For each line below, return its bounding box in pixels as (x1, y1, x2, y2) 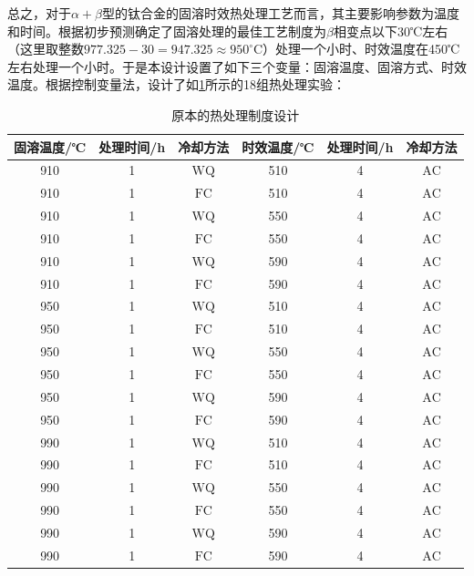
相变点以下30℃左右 (333, 21, 448, 40)
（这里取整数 (7, 39, 84, 58)
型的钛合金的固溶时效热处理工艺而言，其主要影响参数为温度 (102, 4, 460, 22)
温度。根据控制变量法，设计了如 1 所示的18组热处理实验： (7, 75, 345, 94)
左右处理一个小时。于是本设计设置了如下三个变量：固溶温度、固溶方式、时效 (7, 57, 467, 76)
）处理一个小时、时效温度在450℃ (263, 39, 460, 58)
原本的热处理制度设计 (171, 105, 300, 124)
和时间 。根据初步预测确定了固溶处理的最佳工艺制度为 (7, 21, 326, 40)
